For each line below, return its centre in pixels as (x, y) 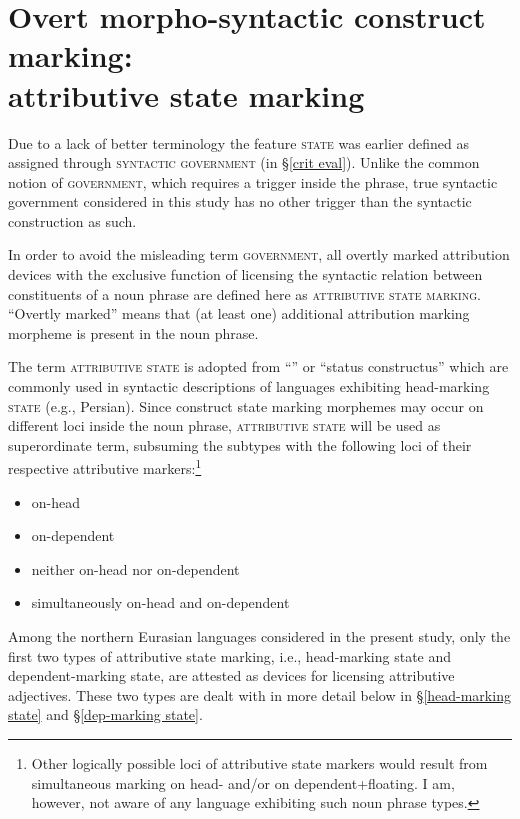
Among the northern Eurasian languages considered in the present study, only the (259, 636)
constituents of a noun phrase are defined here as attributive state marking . (244, 293)
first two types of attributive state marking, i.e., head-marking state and (230, 655)
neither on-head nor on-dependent (135, 568)
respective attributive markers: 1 (105, 467)
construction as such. (72, 220)
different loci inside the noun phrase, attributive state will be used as (224, 425)
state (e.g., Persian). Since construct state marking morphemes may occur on (246, 405)
